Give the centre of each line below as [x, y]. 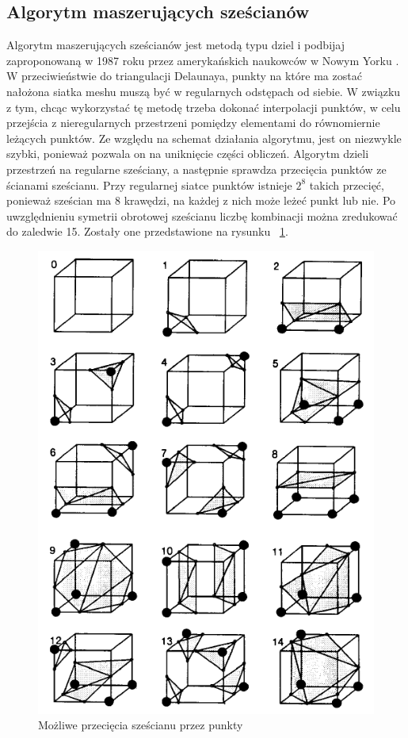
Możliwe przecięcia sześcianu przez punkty [141, 725]
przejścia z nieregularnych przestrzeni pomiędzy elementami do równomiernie [193, 123]
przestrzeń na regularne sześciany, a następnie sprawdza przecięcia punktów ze [196, 169]
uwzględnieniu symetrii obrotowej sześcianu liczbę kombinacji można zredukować [202, 215]
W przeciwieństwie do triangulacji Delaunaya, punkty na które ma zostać [184, 76]
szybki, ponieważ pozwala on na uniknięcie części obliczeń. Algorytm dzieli [188, 154]
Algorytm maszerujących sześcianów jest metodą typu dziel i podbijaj [175, 45]
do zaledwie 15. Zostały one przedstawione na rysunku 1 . [147, 231]
